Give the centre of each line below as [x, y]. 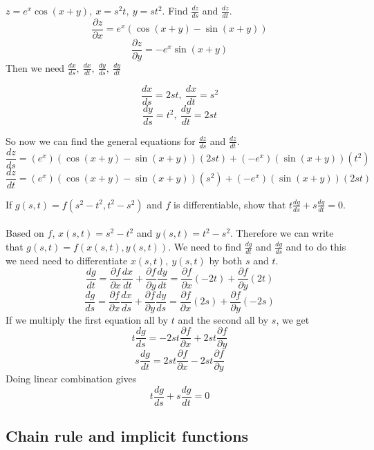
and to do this [316, 247]
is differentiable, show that [230, 204]
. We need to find [205, 247]
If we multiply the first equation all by [87, 319]
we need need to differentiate [67, 260]
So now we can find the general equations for [101, 140]
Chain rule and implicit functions [127, 436]
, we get [293, 319]
